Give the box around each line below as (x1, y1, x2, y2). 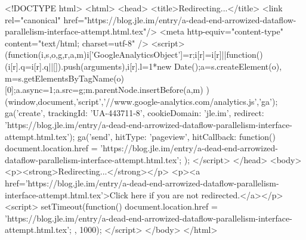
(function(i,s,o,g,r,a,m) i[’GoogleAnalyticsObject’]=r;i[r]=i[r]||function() (5, 48, 263, 61)
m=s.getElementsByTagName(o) (5, 71, 125, 84)
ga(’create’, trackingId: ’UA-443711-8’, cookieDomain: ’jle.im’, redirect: (5, 107, 264, 119)
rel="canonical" (5, 13, 61, 26)
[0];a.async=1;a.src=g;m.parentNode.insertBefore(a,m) (5, 83, 203, 96)
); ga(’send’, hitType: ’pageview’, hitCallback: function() (69, 130, 276, 142)
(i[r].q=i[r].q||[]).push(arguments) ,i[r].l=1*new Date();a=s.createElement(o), (5, 60, 282, 72)
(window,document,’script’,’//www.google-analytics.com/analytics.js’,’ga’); (5, 95, 278, 107)
